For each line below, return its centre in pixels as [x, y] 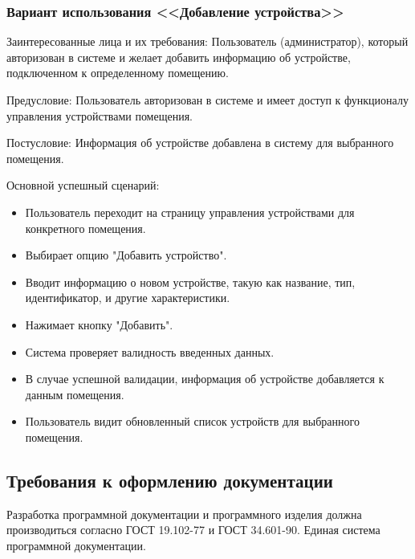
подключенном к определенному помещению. [118, 73]
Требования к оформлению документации [170, 480]
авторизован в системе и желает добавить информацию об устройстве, [179, 57]
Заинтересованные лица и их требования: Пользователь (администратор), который [207, 41]
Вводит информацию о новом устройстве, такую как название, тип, [190, 282]
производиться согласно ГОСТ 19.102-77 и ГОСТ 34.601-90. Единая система [193, 530]
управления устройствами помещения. [100, 115]
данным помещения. [75, 394]
